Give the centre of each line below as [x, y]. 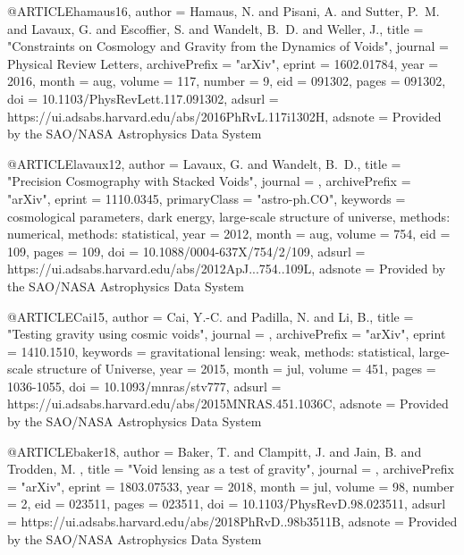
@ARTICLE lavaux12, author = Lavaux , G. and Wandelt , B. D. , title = [204, 163]
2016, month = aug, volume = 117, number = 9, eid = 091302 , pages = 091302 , [227, 81]
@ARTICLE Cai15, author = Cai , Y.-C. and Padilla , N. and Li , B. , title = [211, 316]
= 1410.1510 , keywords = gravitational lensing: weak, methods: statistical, [211, 351]
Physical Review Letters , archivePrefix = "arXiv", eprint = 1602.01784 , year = [223, 63]
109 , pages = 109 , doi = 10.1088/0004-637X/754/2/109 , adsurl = [186, 251]
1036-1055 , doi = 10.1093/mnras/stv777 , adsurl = [144, 386]
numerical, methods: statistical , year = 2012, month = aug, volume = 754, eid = [229, 234]
